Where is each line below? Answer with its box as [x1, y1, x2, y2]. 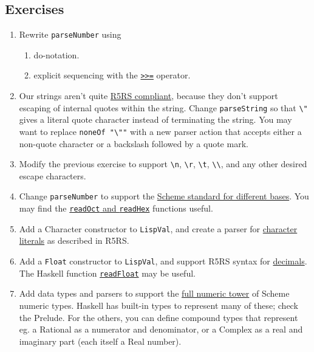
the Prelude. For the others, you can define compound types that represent [19, 311, 298, 323]
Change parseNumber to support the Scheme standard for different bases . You [19, 190, 309, 202]
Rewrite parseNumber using [19, 28, 121, 41]
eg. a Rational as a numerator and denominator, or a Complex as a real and [19, 323, 303, 336]
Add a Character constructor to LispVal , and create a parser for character [19, 222, 298, 235]
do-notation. [33, 48, 80, 61]
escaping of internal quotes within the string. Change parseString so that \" [19, 101, 308, 114]
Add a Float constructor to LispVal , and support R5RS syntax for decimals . [19, 255, 307, 267]
